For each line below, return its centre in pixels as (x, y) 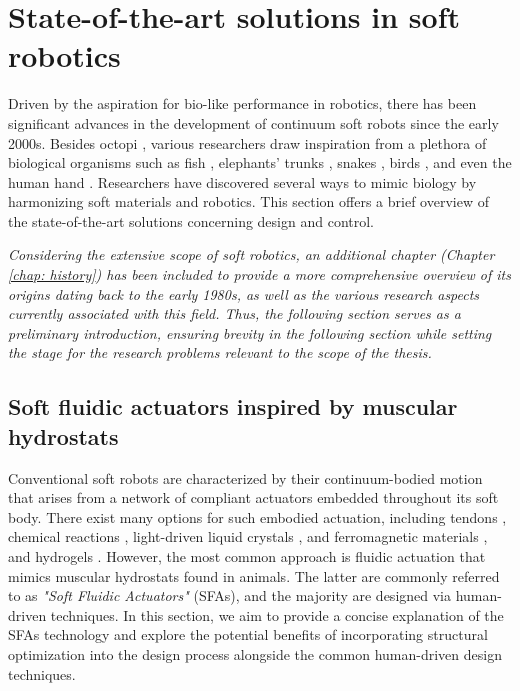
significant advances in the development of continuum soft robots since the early (253, 122)
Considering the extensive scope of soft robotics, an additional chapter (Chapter (251, 254)
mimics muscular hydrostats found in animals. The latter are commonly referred (254, 575)
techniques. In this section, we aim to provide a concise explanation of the (277, 614)
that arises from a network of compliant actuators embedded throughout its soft (253, 497)
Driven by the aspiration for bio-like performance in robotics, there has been (242, 103)
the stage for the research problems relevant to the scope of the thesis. (220, 352)
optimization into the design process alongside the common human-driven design (255, 653)
